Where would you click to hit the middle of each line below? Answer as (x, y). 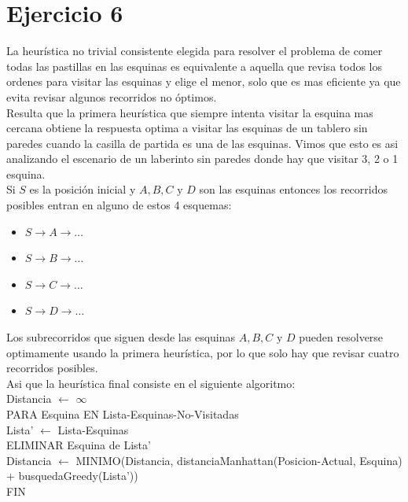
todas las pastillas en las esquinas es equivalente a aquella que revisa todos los (195, 66)
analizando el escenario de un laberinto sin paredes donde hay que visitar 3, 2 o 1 (202, 159)
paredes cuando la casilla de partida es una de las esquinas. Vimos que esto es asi (202, 143)
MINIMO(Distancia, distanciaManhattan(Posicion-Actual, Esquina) (239, 460)
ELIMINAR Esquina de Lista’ (79, 445)
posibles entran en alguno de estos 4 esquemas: (119, 205)
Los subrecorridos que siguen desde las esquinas (121, 337)
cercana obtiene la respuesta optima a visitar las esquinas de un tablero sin (187, 128)
